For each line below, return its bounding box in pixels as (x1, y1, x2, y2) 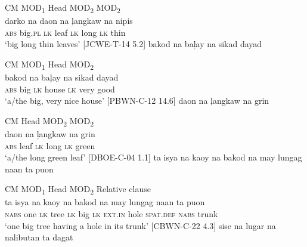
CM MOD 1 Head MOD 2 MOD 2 (5, 1, 120, 15)
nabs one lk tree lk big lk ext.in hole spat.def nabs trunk (5, 208, 218, 220)
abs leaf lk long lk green (5, 139, 95, 152)
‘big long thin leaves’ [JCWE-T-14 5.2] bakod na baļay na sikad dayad (5, 38, 262, 50)
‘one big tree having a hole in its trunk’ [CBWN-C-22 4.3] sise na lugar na (5, 219, 276, 231)
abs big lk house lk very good (5, 82, 115, 95)
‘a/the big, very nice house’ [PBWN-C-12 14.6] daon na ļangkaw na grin (5, 94, 269, 107)
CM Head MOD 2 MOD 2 (5, 114, 94, 128)
